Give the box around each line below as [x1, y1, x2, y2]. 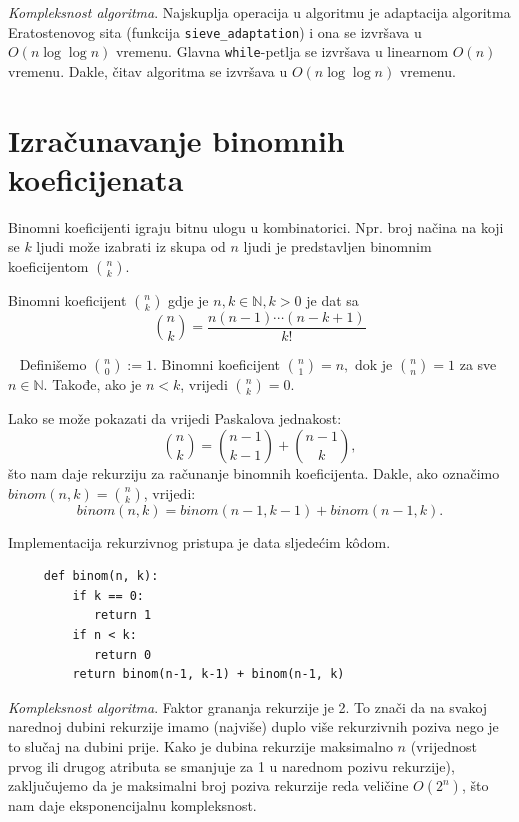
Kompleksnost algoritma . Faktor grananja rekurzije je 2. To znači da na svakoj [8, 696, 488, 717]
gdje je [168, 290, 209, 310]
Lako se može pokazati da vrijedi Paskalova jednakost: [8, 408, 342, 429]
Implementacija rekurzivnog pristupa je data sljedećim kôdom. [8, 531, 391, 552]
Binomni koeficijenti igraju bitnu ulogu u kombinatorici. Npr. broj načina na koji [8, 216, 504, 237]
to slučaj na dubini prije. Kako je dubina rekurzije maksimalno [8, 736, 393, 756]
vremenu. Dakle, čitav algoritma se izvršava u [8, 60, 288, 81]
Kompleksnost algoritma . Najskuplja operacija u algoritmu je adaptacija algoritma [8, 2, 511, 22]
